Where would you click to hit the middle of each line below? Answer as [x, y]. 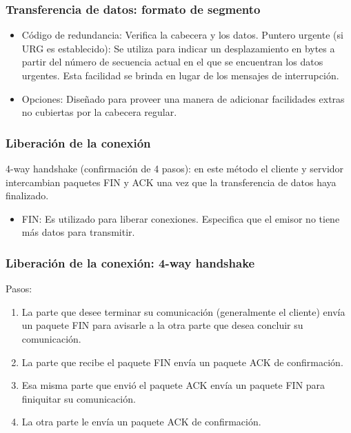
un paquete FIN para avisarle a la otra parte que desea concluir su [162, 325]
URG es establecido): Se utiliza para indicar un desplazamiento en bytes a [178, 48]
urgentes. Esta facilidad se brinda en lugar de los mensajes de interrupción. [180, 75]
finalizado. [27, 195]
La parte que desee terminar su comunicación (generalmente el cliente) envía [183, 311]
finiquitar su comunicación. [79, 398]
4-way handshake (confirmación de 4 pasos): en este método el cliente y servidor [175, 168]
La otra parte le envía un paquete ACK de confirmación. [141, 422]
